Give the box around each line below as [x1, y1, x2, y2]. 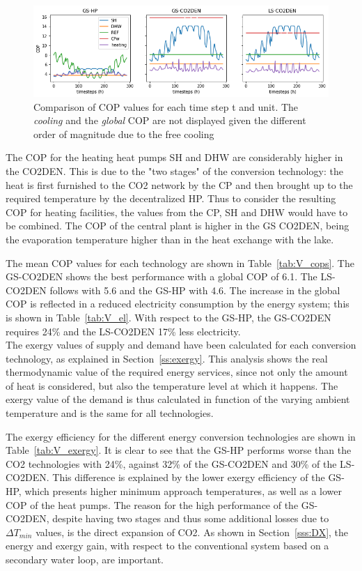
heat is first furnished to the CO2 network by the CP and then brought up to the [6, 177, 353, 192]
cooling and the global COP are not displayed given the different [33, 113, 306, 128]
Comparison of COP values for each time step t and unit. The [33, 99, 299, 114]
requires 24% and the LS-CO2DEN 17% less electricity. [6, 323, 241, 338]
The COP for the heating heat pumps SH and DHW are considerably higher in [6, 150, 343, 165]
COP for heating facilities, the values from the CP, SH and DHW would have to [6, 204, 348, 219]
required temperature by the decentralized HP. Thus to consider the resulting [6, 191, 336, 206]
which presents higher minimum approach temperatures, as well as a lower [24, 484, 342, 498]
